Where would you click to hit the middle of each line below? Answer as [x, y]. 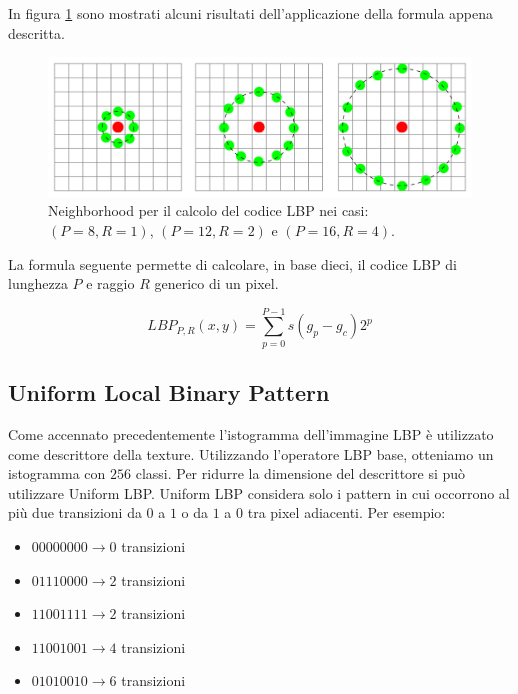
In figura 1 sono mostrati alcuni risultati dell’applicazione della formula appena [251, 13]
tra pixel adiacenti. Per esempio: [346, 512]
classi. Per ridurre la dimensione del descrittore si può [300, 473]
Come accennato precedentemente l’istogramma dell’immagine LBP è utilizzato [251, 434]
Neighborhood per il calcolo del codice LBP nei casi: [208, 210]
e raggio [110, 283]
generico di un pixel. [216, 283]
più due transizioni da [75, 512]
